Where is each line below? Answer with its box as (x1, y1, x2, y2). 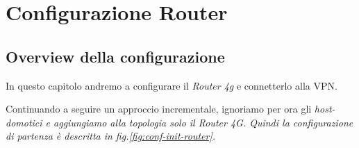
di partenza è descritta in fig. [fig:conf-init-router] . (6, 129, 216, 143)
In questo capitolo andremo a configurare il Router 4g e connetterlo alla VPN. (6, 78, 337, 92)
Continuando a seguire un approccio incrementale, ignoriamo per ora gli (6, 101, 312, 116)
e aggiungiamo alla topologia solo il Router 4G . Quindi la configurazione (45, 115, 353, 129)
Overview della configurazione (6, 45, 225, 67)
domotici (6, 115, 42, 129)
